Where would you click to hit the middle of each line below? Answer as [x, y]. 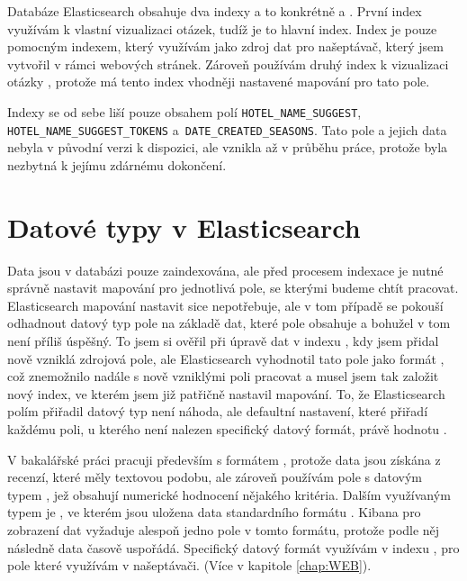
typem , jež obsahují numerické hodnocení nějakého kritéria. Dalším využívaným [229, 494]
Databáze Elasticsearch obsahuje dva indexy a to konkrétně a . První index [215, 11]
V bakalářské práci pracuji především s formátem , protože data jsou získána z [224, 459]
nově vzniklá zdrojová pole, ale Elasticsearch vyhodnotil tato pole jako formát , [226, 358]
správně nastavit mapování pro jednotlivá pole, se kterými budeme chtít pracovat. [233, 288]
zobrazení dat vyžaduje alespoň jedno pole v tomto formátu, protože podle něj [224, 529]
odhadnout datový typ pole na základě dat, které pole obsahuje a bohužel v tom [229, 323]
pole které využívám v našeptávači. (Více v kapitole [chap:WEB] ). [189, 565]
